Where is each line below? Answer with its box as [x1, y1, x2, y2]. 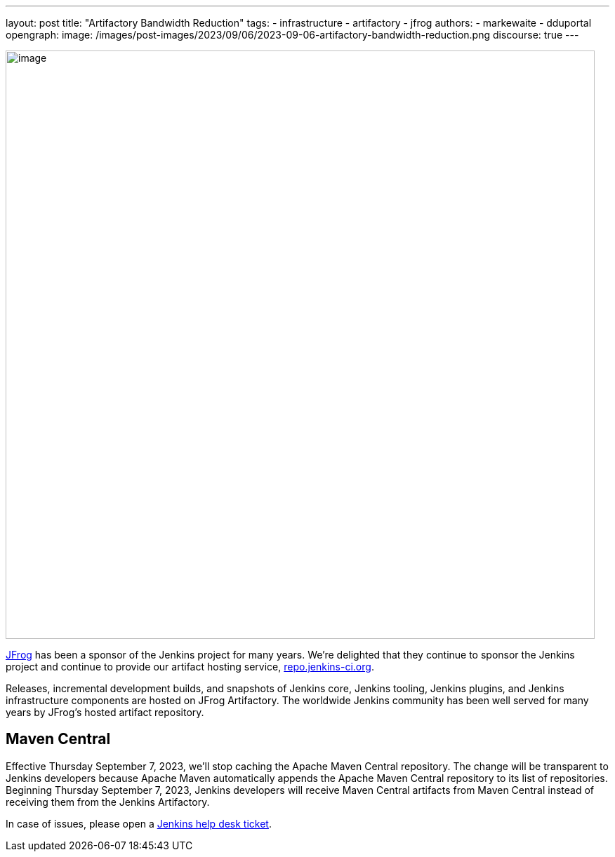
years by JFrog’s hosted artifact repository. [6, 706, 204, 718]
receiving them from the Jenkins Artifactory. [6, 795, 210, 808]
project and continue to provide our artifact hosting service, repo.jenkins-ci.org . [6, 661, 374, 673]
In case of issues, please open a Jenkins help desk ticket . [6, 817, 272, 830]
